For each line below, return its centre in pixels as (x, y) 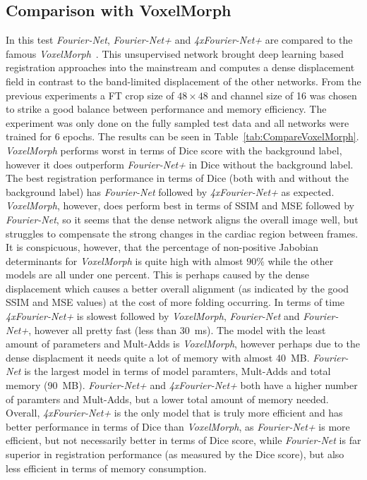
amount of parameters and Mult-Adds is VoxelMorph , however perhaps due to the (183, 344)
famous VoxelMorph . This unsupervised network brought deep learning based (175, 53)
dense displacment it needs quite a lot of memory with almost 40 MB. (158, 357)
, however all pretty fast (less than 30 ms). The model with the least (177, 330)
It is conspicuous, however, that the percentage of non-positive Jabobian (162, 247)
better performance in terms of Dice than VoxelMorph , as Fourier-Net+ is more (178, 426)
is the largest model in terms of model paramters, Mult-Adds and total (178, 371)
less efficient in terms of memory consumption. (106, 468)
